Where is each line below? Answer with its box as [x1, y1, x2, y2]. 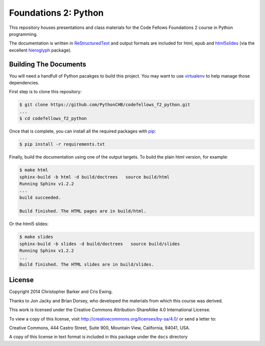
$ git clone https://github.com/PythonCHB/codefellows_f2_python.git [19, 102, 190, 107]
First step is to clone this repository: [9, 89, 82, 95]
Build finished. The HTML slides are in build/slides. [19, 262, 154, 267]
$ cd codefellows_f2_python [19, 116, 87, 121]
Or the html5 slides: [9, 221, 49, 227]
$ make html [19, 167, 49, 173]
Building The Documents [9, 60, 86, 68]
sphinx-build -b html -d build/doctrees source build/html [19, 174, 170, 180]
